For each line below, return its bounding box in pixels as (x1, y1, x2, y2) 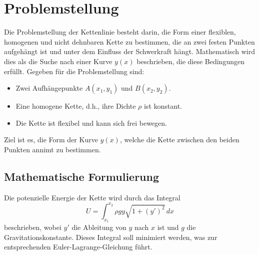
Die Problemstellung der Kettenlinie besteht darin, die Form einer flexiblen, (4, 27, 236, 37)
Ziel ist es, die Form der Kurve (4, 134, 98, 145)
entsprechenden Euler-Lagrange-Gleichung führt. (4, 241, 152, 252)
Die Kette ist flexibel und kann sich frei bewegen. (15, 117, 167, 128)
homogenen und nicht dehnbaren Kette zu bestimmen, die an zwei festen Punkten (4, 36, 255, 47)
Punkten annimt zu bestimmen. (4, 144, 101, 154)
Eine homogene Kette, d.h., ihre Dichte (15, 101, 136, 111)
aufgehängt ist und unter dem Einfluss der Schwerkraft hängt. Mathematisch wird (4, 46, 255, 57)
